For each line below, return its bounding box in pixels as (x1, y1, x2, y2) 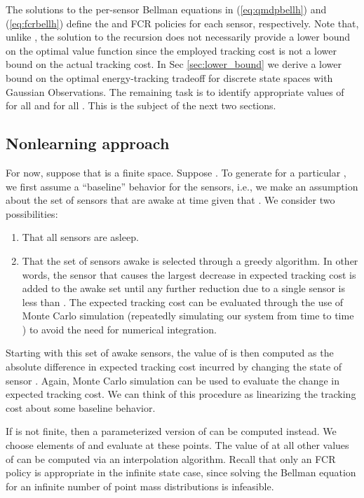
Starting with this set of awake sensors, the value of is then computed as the (6, 345, 334, 360)
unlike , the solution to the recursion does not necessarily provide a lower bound (6, 29, 350, 44)
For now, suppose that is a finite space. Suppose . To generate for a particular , (6, 165, 346, 179)
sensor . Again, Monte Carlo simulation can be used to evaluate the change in (6, 373, 339, 387)
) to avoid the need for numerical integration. (22, 321, 217, 336)
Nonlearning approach (6, 132, 170, 154)
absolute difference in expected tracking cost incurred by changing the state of (6, 359, 342, 374)
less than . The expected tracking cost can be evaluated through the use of (22, 294, 344, 309)
